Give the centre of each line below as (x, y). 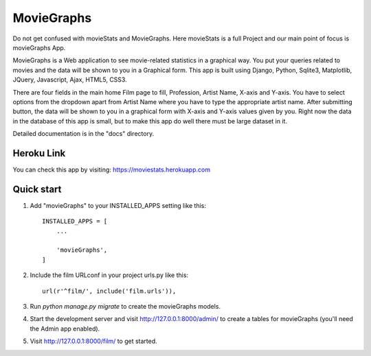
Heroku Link (39, 153)
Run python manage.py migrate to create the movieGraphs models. (125, 306)
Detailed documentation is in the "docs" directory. (83, 134)
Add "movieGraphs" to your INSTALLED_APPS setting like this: (118, 205)
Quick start (37, 189)
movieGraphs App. (39, 47)
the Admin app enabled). (65, 329)
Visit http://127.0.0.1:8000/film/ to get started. (93, 341)
